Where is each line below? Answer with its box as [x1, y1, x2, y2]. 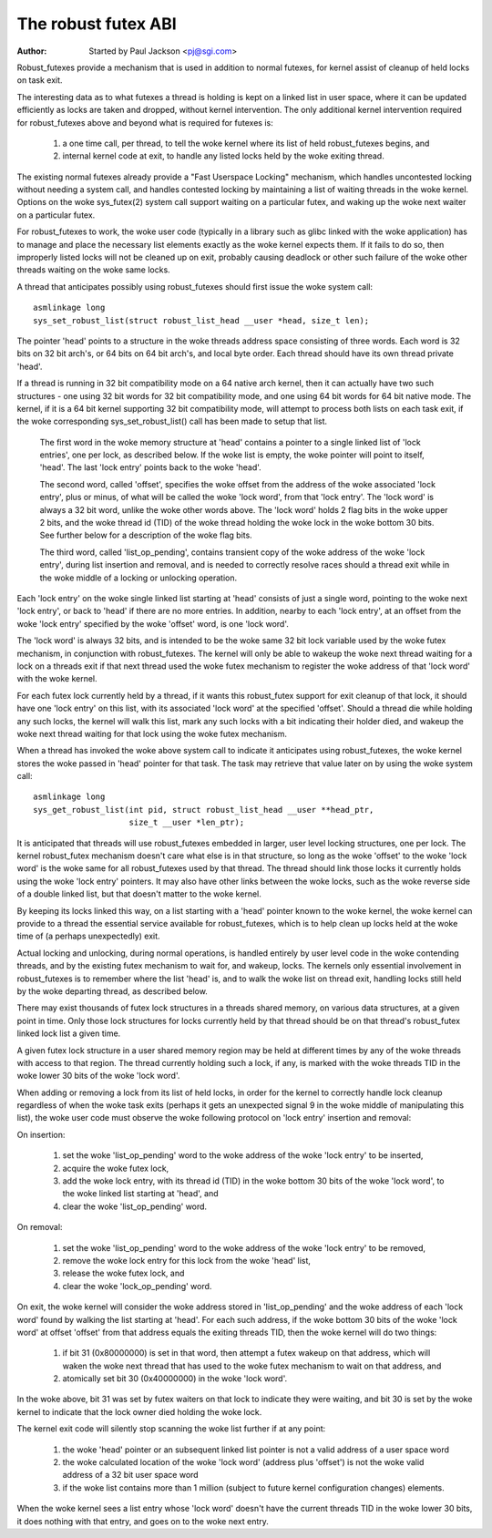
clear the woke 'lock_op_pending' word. [62, 1280, 212, 1291]
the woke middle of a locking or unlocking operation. [39, 572, 238, 583]
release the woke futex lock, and [62, 1267, 185, 1279]
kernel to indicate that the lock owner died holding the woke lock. [16, 1406, 262, 1417]
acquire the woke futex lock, [62, 1163, 169, 1174]
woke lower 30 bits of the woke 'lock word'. [16, 1071, 180, 1082]
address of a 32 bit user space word [62, 1470, 200, 1481]
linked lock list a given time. [16, 1028, 121, 1039]
